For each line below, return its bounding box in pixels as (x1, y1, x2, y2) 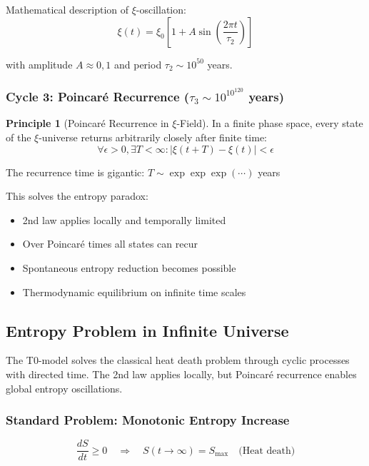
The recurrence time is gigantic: (6, 164, 145, 179)
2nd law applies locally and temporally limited (22, 212, 226, 227)
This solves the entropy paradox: (6, 188, 148, 203)
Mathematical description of (6, 2, 129, 16)
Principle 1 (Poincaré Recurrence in (6, 116, 169, 131)
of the (6, 130, 31, 145)
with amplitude (6, 56, 73, 71)
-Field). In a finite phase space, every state (176, 116, 363, 131)
